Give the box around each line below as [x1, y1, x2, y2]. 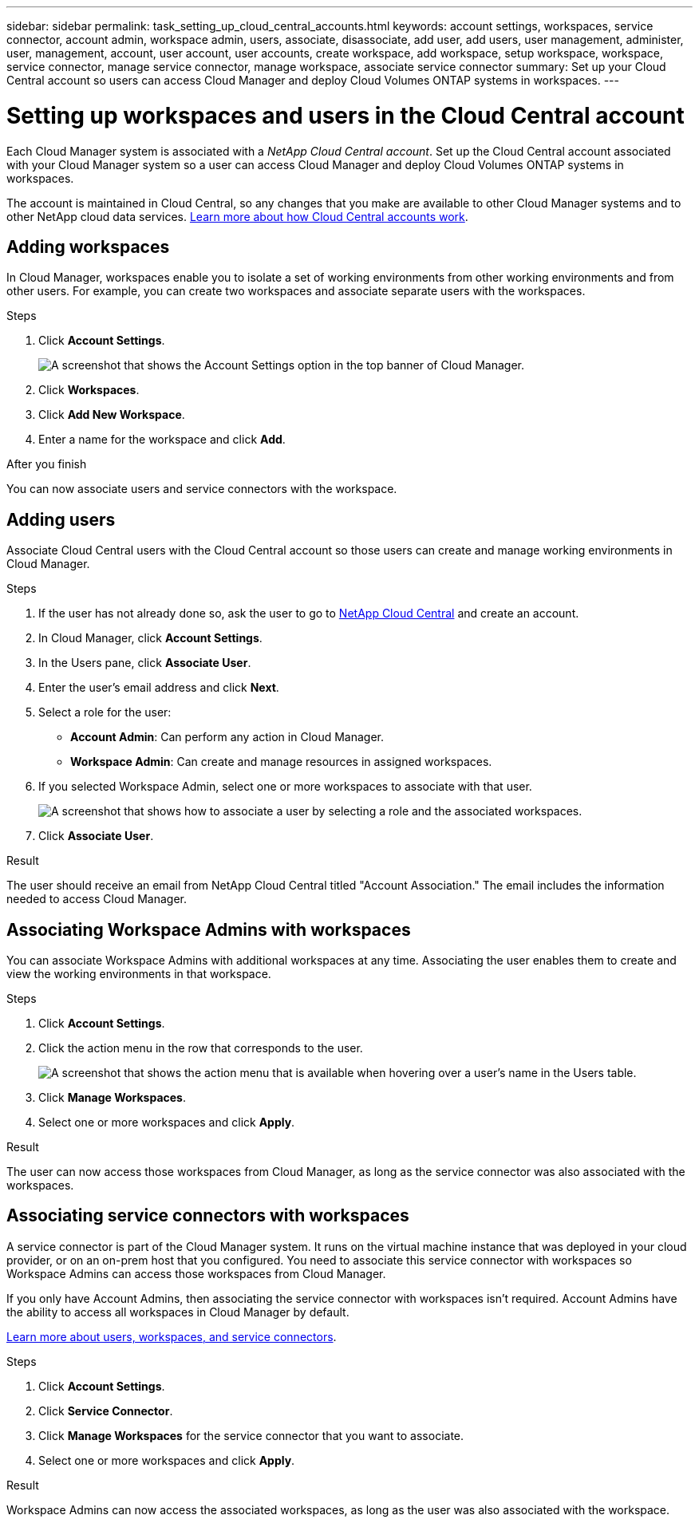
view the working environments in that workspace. [6, 967, 271, 981]
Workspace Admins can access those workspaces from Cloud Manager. [6, 1266, 386, 1280]
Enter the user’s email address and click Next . [38, 681, 279, 695]
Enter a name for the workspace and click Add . [38, 432, 286, 447]
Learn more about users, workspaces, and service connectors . [6, 1329, 337, 1343]
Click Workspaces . [38, 383, 140, 397]
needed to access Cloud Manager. [6, 892, 187, 906]
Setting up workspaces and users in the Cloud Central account [6, 101, 685, 129]
